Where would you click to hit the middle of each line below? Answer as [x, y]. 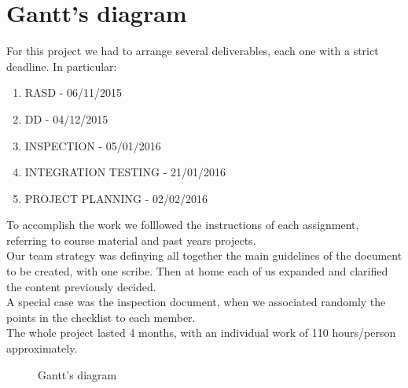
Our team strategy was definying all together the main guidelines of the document [204, 255]
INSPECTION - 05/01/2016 [93, 145]
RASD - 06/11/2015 [74, 92]
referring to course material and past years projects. [131, 240]
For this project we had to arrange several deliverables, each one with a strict [193, 51]
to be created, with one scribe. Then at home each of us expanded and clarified [197, 271]
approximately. [42, 348]
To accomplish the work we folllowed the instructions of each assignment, [183, 225]
